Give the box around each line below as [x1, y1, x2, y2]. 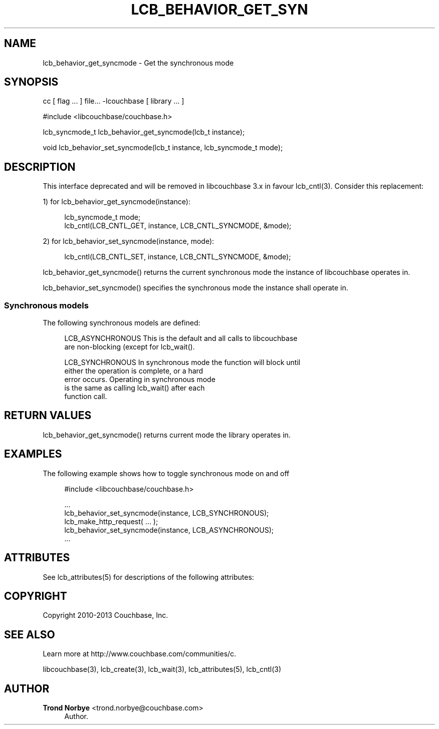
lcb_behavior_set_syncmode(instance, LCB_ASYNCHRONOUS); [64, 525, 274, 534]
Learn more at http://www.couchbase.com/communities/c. [43, 649, 237, 658]
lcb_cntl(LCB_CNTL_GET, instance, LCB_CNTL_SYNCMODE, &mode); [64, 221, 292, 230]
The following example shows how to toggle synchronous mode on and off [43, 469, 290, 478]
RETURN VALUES [4, 409, 92, 422]
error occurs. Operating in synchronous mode [64, 375, 215, 384]
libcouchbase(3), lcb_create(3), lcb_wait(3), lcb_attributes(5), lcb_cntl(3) [43, 665, 282, 674]
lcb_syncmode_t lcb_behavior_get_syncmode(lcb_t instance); [43, 128, 245, 137]
